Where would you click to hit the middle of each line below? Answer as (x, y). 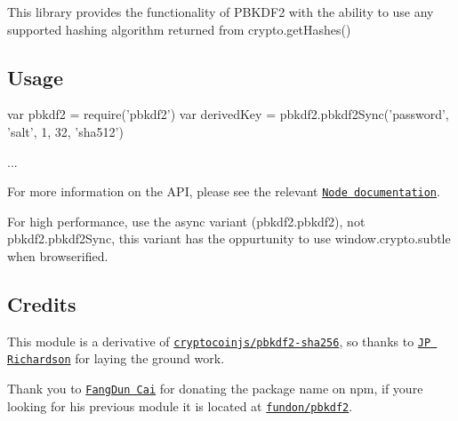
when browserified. (58, 256)
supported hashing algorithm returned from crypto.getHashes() (179, 29)
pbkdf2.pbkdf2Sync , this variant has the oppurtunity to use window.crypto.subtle (229, 238)
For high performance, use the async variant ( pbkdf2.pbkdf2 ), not (186, 221)
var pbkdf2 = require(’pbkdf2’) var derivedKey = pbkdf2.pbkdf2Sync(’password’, (228, 114)
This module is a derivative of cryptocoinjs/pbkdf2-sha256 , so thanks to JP (219, 341)
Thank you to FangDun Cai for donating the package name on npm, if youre (215, 389)
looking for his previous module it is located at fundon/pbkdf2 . (180, 405)
